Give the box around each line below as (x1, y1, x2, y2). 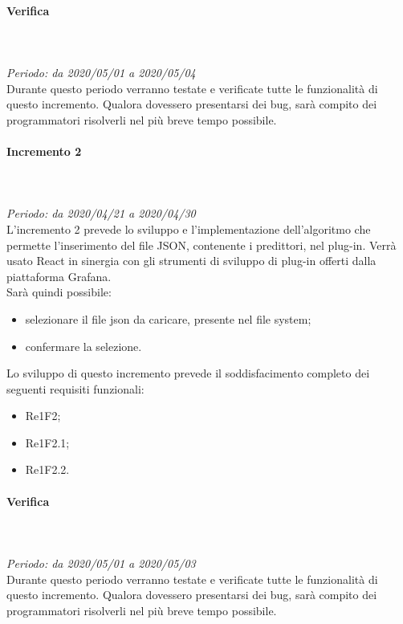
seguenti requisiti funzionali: (6, 380, 145, 397)
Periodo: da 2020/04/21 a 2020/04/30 (6, 205, 196, 222)
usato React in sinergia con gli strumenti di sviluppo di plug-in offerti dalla (6, 252, 377, 269)
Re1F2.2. (25, 461, 70, 478)
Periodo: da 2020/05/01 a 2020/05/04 (6, 63, 196, 80)
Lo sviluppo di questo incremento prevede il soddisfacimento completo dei (6, 365, 370, 381)
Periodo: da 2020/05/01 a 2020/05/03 (6, 555, 196, 572)
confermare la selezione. (25, 337, 142, 354)
